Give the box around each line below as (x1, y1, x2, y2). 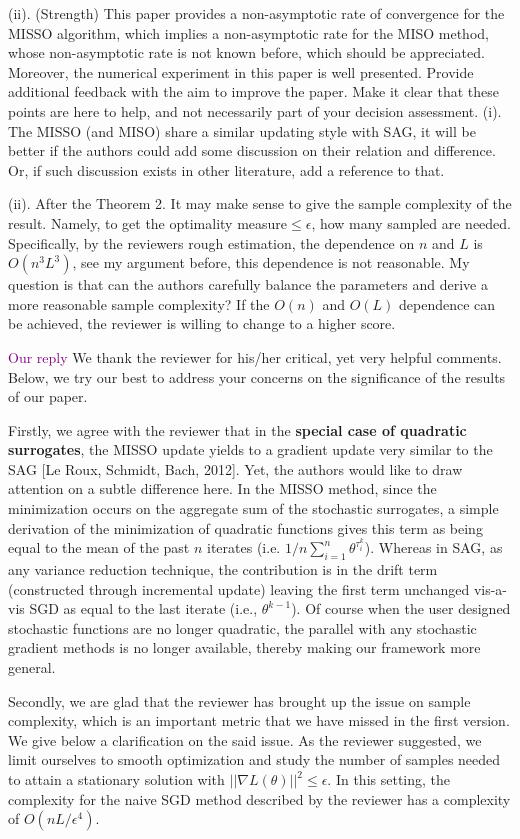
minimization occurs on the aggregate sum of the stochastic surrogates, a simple (8, 498, 499, 519)
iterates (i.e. (207, 537, 281, 558)
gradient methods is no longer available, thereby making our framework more (8, 637, 481, 658)
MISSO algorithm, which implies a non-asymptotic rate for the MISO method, (8, 22, 489, 43)
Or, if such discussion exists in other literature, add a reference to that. (8, 159, 445, 180)
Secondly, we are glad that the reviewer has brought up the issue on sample (8, 690, 471, 711)
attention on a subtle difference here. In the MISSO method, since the (8, 478, 437, 499)
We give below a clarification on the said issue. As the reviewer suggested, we (8, 729, 482, 750)
